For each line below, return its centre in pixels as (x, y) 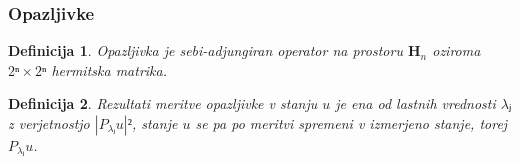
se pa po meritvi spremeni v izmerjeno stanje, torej (351, 123)
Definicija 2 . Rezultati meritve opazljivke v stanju (163, 103)
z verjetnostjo (49, 123)
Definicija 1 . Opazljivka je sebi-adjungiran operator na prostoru (205, 50)
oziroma (456, 50)
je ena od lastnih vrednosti (415, 103)
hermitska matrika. (109, 69)
